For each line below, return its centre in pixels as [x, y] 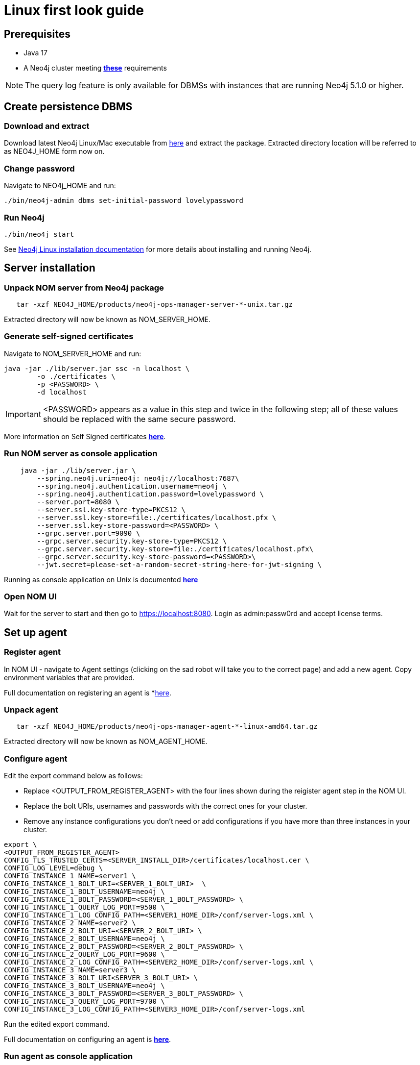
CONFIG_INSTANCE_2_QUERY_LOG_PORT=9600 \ [84, 954]
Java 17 [35, 53]
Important [23, 414]
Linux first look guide [74, 10]
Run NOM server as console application [81, 454]
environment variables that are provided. [69, 677]
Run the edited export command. [57, 1024]
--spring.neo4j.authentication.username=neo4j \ [132, 486]
